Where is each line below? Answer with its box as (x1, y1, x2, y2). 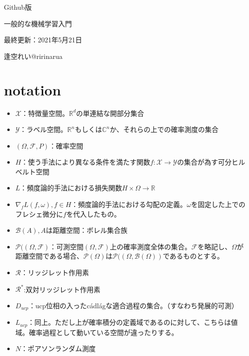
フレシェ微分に (15, 208, 63, 219)
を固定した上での (191, 199, 246, 209)
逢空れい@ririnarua (4, 51, 63, 61)
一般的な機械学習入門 (4, 18, 72, 28)
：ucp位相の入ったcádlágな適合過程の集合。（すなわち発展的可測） (28, 300, 238, 310)
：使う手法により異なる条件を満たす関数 (21, 157, 150, 167)
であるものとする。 (163, 251, 224, 261)
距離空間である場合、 (15, 251, 83, 261)
